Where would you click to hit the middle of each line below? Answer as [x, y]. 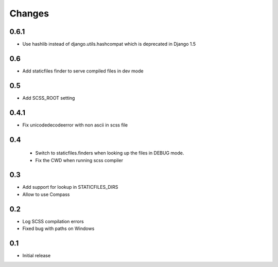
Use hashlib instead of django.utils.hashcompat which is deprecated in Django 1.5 [109, 44]
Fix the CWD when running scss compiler [79, 160]
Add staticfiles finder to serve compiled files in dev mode [83, 71]
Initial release [37, 256]
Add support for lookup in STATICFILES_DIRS [70, 187]
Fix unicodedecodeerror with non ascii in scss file [75, 125]
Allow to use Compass [46, 194]
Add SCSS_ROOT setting [49, 98]
